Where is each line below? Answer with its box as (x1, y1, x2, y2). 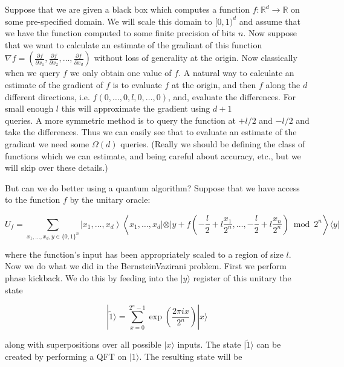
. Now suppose (243, 27, 297, 39)
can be (256, 338, 281, 351)
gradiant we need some (5, 137, 89, 150)
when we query (5, 66, 60, 79)
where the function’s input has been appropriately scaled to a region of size (5, 247, 284, 260)
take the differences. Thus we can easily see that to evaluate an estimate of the (5, 126, 297, 138)
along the (265, 78, 300, 91)
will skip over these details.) (5, 161, 108, 174)
